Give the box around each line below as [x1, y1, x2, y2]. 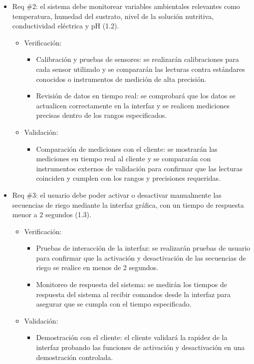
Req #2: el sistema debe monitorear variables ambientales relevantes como [12, 1, 240, 11]
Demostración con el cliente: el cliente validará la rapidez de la [36, 332, 228, 343]
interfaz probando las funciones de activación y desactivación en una [36, 342, 245, 353]
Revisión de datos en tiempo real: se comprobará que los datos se [36, 90, 236, 101]
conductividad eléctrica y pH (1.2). [12, 20, 119, 31]
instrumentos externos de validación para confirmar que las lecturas [36, 163, 243, 173]
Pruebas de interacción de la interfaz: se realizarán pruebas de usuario [36, 243, 251, 253]
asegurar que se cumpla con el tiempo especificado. [36, 299, 192, 309]
